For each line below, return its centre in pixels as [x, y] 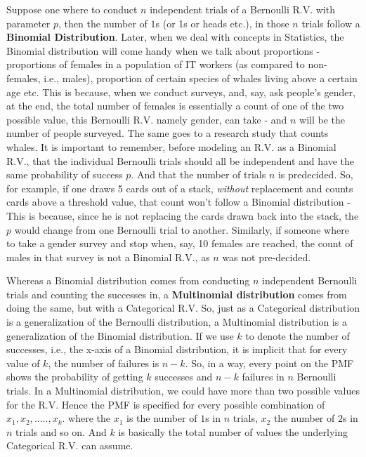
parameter [28, 23]
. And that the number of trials [198, 174]
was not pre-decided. [267, 257]
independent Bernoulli [310, 280]
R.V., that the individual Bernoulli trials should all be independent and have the [180, 160]
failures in [263, 377]
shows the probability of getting [75, 377]
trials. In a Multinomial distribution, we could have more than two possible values [183, 391]
